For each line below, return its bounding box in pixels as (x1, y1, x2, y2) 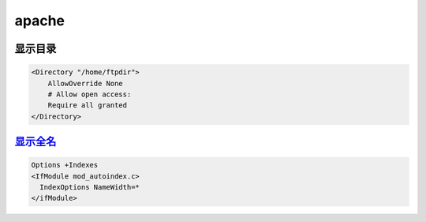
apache (14, 12, 65, 29)
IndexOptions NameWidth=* (39, 182, 140, 192)
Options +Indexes (31, 160, 99, 170)
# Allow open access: (47, 89, 132, 99)
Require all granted (47, 101, 128, 110)
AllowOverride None (47, 79, 124, 88)
